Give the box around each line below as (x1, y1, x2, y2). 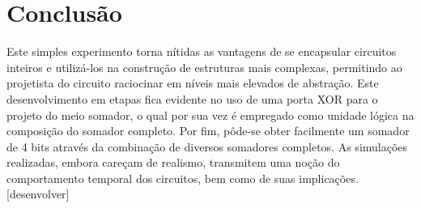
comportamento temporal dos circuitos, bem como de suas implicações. (6, 169, 359, 186)
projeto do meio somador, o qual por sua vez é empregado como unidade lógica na (6, 106, 415, 123)
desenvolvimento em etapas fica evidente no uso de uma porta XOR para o (6, 90, 378, 107)
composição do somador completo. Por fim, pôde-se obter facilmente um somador (6, 122, 410, 139)
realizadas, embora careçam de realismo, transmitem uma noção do (6, 154, 340, 171)
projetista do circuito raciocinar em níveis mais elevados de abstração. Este (6, 74, 379, 91)
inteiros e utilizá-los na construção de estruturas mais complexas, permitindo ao (6, 58, 402, 75)
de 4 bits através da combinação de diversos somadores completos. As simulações (6, 138, 408, 155)
